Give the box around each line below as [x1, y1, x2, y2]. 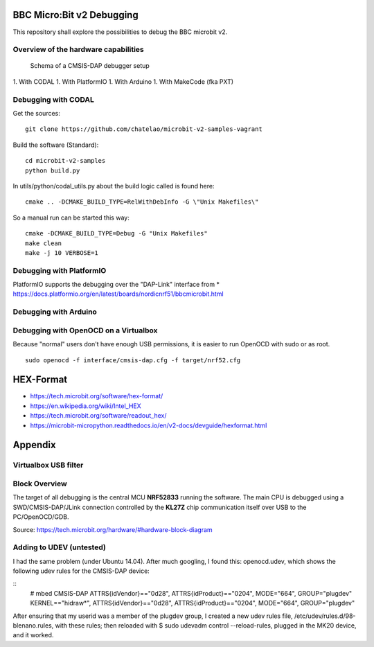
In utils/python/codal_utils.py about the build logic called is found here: [12, 181, 215, 190]
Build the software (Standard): [12, 141, 99, 149]
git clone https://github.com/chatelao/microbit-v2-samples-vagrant [25, 125, 262, 133]
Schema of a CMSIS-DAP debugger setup [30, 62, 150, 70]
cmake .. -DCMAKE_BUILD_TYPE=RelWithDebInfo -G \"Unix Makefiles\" [25, 198, 259, 206]
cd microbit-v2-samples [25, 157, 106, 165]
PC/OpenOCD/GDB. [12, 513, 69, 521]
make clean [25, 239, 62, 247]
